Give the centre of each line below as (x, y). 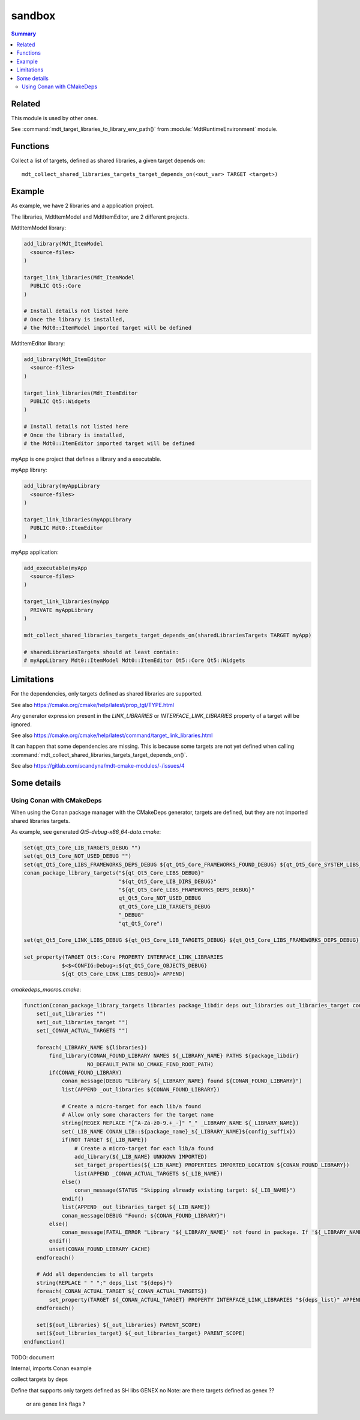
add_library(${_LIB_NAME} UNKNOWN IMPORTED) (141, 1157)
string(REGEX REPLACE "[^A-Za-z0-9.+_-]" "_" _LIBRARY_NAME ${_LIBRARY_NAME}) (180, 1123)
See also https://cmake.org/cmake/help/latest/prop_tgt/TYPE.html (92, 705)
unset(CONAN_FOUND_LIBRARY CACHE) (100, 1249)
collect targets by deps (40, 1379)
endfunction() (44, 1342)
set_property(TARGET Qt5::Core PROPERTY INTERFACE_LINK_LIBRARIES (123, 957)
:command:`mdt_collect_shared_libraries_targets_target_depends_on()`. (99, 754)
